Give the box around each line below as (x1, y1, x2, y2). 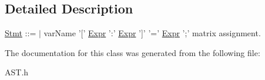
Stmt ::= (5, 27, 36, 39)
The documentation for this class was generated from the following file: (5, 46, 260, 58)
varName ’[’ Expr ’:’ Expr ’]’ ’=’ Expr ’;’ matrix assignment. (43, 27, 261, 39)
